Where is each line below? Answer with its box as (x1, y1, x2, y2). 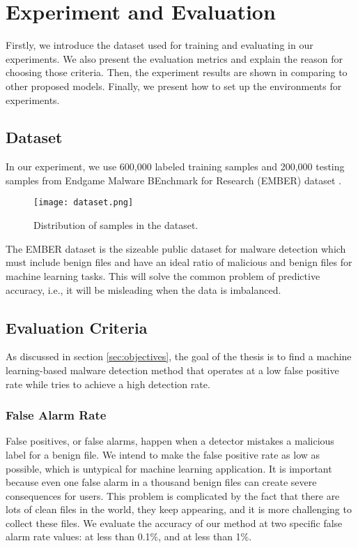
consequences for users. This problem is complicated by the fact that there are (6, 488, 340, 503)
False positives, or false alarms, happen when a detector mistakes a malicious (6, 434, 334, 448)
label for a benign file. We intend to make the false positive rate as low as (6, 447, 320, 461)
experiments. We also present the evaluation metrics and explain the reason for (6, 51, 343, 66)
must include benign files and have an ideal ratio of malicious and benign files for (6, 255, 352, 269)
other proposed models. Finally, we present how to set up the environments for (6, 78, 342, 93)
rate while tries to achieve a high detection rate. (6, 376, 210, 391)
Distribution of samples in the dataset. (33, 218, 199, 232)
